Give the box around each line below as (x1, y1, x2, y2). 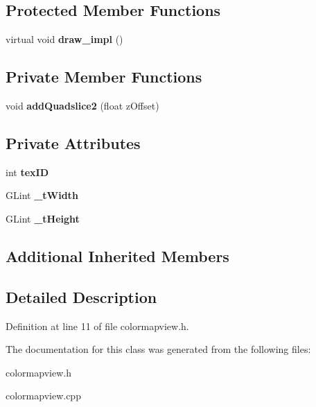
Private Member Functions (6, 66, 202, 87)
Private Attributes (6, 132, 141, 153)
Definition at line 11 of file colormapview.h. (6, 318, 189, 333)
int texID (6, 164, 49, 179)
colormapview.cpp (6, 388, 81, 403)
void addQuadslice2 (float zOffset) (6, 98, 159, 112)
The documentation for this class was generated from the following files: (6, 342, 311, 356)
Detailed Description (6, 286, 157, 307)
